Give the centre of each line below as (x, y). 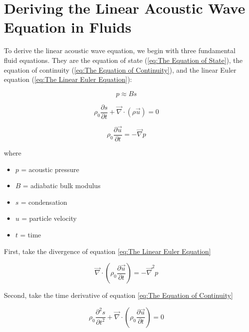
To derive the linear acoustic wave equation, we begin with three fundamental (120, 50)
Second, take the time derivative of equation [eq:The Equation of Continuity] (118, 295)
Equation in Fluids (68, 27)
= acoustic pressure (50, 169)
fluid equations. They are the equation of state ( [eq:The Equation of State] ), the (123, 60)
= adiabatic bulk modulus (62, 186)
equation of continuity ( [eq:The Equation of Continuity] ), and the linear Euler (120, 69)
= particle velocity (49, 218)
